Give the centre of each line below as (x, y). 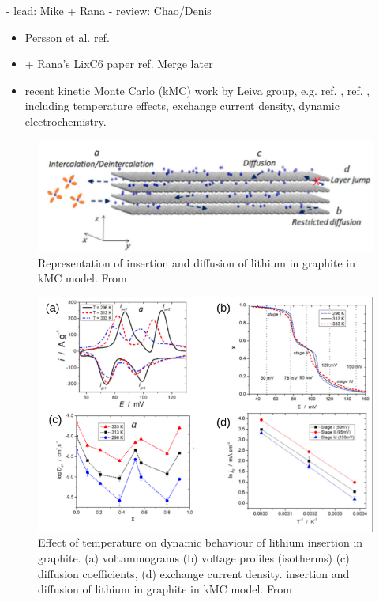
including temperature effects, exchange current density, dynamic (182, 106)
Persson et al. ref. (67, 37)
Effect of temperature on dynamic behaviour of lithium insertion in (201, 542)
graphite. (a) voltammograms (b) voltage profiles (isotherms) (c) (194, 557)
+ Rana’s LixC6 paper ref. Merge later (119, 64)
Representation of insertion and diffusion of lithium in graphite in (197, 262)
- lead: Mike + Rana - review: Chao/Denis (109, 10)
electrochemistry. (66, 121)
